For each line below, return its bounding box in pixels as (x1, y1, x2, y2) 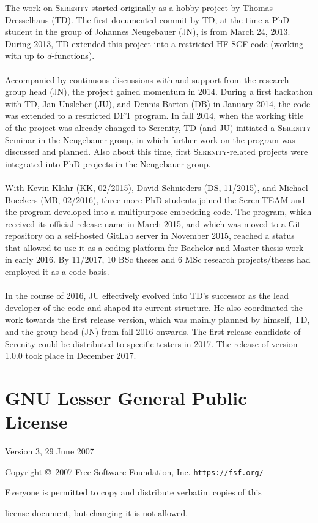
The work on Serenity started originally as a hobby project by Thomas (5, 1, 273, 13)
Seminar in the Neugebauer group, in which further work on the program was (5, 133, 295, 146)
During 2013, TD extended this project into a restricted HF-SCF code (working (5, 37, 304, 50)
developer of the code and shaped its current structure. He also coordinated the (5, 301, 303, 314)
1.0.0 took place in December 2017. (5, 349, 136, 362)
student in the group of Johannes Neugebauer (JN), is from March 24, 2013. (5, 25, 290, 38)
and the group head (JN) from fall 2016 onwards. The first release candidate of (5, 325, 301, 338)
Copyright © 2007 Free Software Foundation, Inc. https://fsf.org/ (5, 465, 264, 478)
